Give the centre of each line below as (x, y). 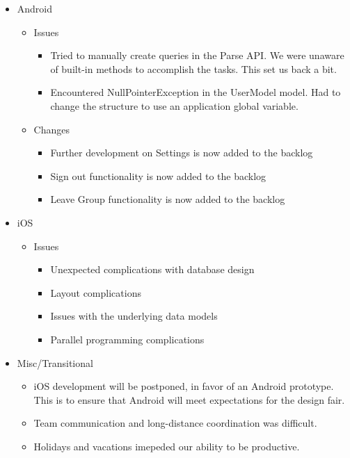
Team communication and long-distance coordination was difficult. (175, 423)
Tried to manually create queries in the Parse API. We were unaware (197, 55)
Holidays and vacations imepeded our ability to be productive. (167, 446)
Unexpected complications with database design (152, 269)
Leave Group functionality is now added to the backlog (168, 199)
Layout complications (96, 292)
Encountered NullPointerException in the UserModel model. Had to (196, 92)
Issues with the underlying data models (134, 316)
